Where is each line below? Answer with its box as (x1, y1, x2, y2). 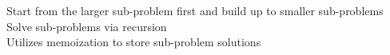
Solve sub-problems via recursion (6, 18, 167, 34)
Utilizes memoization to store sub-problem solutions (6, 33, 261, 50)
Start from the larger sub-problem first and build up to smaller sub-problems (6, 2, 384, 18)
